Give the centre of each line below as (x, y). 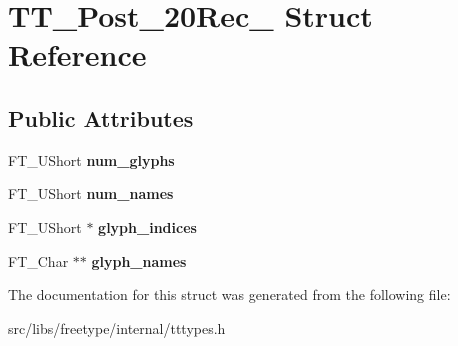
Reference (77, 54)
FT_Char (38, 260)
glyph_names (139, 260)
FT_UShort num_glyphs (91, 159)
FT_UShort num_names (91, 193)
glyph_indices (147, 226)
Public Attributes (101, 117)
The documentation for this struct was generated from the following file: (229, 294)
